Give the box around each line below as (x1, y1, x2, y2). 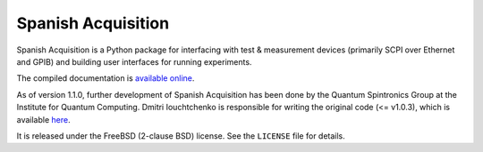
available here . (16, 114, 71, 124)
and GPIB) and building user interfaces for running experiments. (16, 56, 252, 67)
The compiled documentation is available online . (16, 73, 195, 84)
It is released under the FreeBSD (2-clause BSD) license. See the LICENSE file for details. (16, 130, 346, 141)
